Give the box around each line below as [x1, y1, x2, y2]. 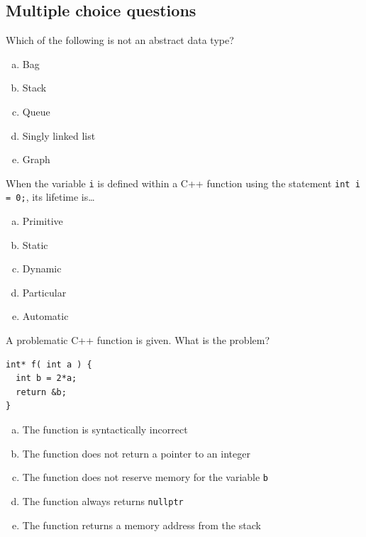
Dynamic [22, 261, 62, 276]
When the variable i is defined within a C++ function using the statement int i [6, 175, 360, 190]
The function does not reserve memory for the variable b [22, 470, 269, 485]
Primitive [22, 214, 63, 228]
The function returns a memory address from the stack [22, 517, 261, 532]
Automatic [22, 309, 69, 323]
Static [22, 237, 48, 252]
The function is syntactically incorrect [22, 422, 188, 437]
